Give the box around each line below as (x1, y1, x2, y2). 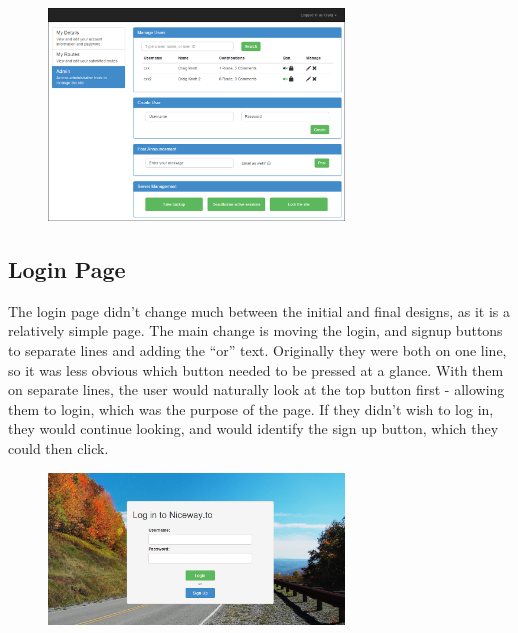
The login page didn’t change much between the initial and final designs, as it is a (8, 300, 510, 321)
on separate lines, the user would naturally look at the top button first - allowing (8, 379, 505, 400)
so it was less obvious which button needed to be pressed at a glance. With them (8, 359, 504, 380)
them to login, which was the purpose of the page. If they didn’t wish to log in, (8, 398, 494, 419)
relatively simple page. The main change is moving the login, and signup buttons (8, 320, 503, 341)
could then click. (8, 437, 109, 458)
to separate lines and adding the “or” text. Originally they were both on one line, (8, 340, 507, 361)
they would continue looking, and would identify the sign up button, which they (8, 418, 499, 439)
